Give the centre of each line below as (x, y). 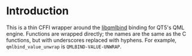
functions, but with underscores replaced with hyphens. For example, (92, 40)
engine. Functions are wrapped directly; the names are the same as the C (96, 33)
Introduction (38, 11)
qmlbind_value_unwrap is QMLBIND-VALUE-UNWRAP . (64, 46)
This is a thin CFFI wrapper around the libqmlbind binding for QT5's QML (95, 27)
